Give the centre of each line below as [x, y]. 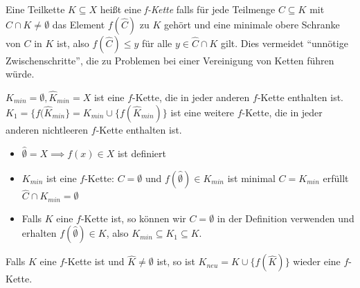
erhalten [39, 233]
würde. [20, 74]
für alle [157, 43]
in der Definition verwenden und [286, 218]
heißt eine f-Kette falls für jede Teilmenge [188, 9]
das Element [79, 24]
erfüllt [336, 178]
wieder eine [317, 261]
